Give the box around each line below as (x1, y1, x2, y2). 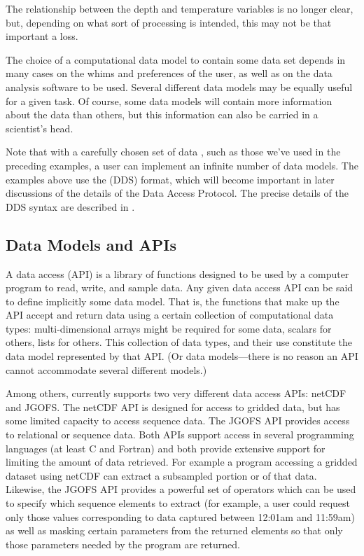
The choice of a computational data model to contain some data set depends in (6, 52, 346, 67)
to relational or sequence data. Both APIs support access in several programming (6, 427, 354, 442)
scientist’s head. (6, 120, 73, 135)
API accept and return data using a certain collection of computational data (6, 307, 334, 322)
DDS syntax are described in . (6, 199, 135, 214)
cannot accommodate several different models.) (6, 362, 207, 377)
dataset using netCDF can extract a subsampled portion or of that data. (6, 468, 317, 482)
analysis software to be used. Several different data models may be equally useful (6, 79, 353, 94)
